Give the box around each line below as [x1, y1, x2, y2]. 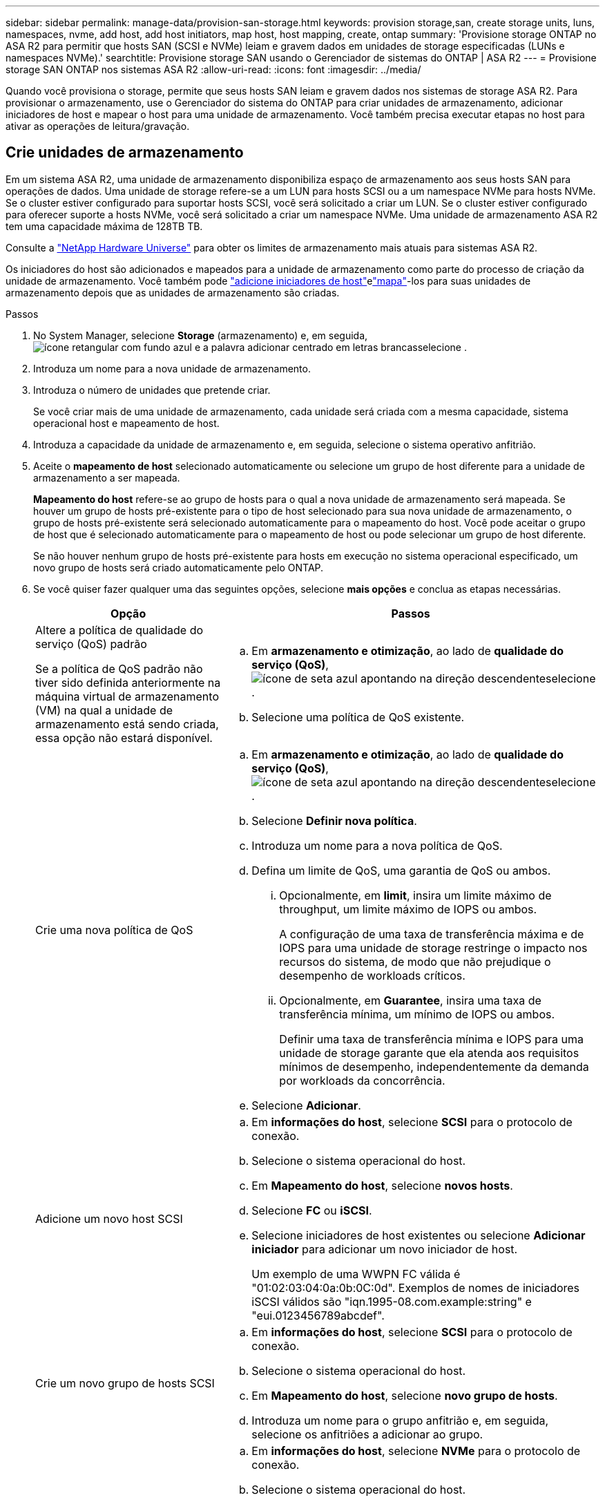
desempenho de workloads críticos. [279, 968, 465, 982]
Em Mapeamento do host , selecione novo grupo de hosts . [251, 1388, 558, 1403]
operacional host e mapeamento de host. [33, 417, 220, 429]
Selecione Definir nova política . [251, 813, 417, 828]
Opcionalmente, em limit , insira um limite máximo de [279, 888, 552, 902]
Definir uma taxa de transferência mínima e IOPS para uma [279, 1032, 584, 1046]
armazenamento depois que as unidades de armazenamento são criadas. [6, 286, 340, 298]
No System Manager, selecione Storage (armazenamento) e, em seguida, [33, 329, 368, 341]
